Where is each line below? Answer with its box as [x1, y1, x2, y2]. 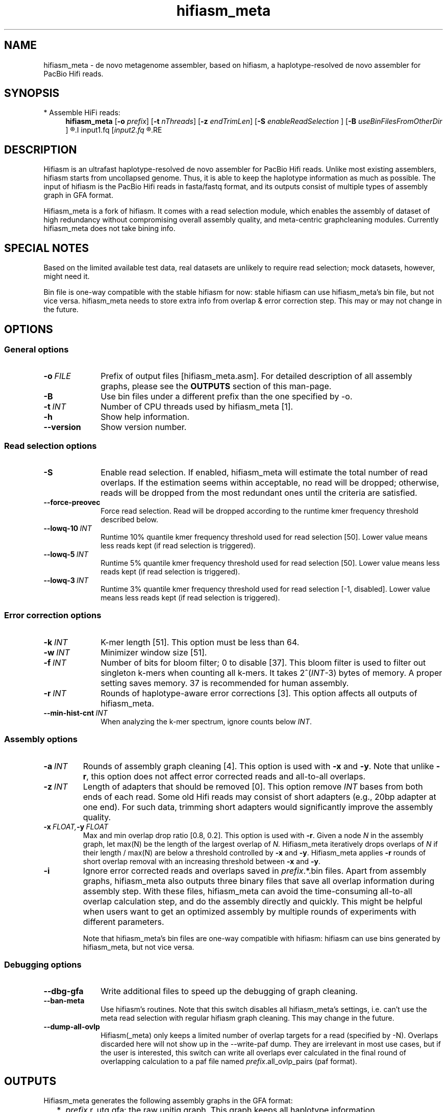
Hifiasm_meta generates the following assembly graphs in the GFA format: [43, 1096, 293, 1105]
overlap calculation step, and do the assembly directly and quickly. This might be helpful [83, 896, 423, 906]
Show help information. [101, 412, 190, 422]
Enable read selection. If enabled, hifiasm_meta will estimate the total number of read [101, 467, 428, 478]
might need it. [43, 272, 90, 281]
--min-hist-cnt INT [43, 708, 108, 717]
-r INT [43, 688, 66, 698]
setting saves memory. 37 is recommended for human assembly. [101, 677, 349, 688]
